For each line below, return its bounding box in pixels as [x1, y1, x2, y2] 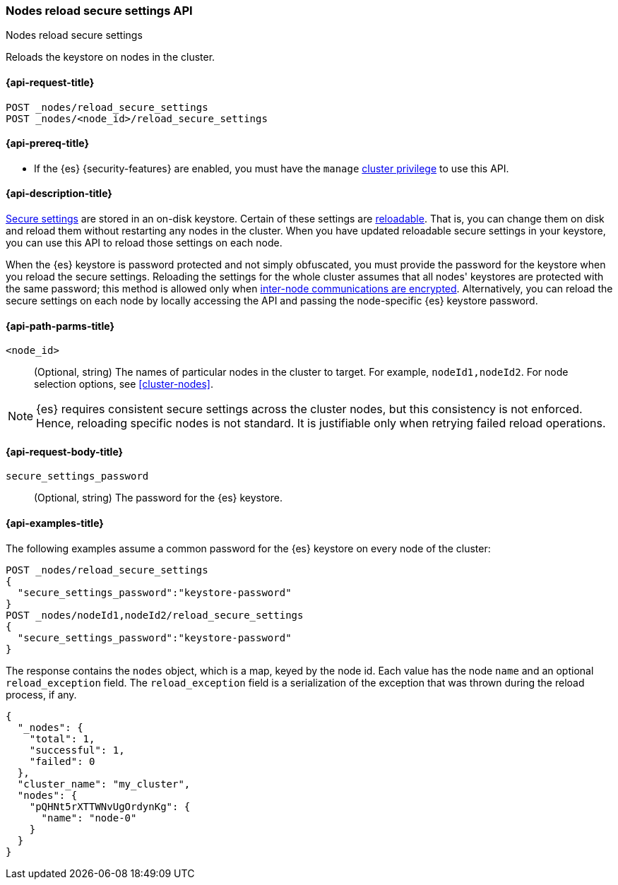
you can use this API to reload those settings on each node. [6, 237, 283, 249]
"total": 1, [29, 732, 95, 744]
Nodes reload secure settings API [6, 4, 193, 18]
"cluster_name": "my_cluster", [17, 778, 191, 790]
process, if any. [6, 688, 77, 701]
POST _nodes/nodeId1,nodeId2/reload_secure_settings [6, 609, 304, 621]
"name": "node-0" [41, 812, 137, 824]
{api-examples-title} [6, 517, 104, 530]
